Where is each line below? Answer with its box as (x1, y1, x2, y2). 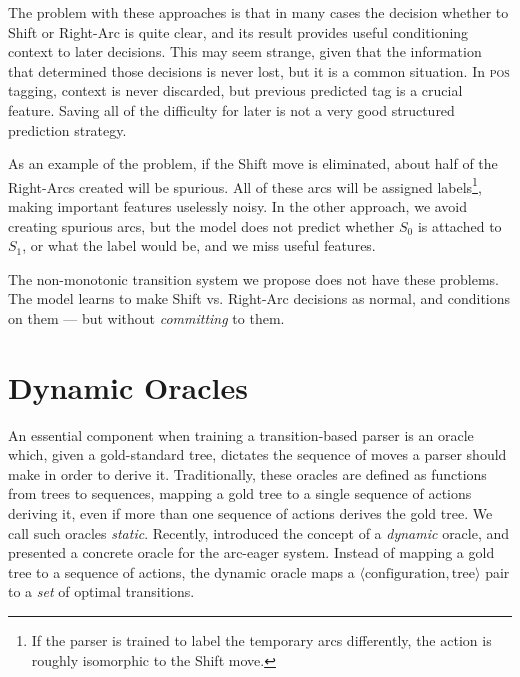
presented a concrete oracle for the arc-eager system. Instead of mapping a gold (8, 542, 495, 563)
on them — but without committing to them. (8, 307, 285, 328)
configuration (364, 566, 446, 581)
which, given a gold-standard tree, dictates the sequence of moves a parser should (8, 444, 507, 465)
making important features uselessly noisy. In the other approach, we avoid (8, 196, 468, 216)
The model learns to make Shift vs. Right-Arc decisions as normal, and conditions (8, 288, 511, 309)
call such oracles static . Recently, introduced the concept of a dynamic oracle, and (8, 522, 510, 543)
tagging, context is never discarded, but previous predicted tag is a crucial (8, 80, 463, 101)
